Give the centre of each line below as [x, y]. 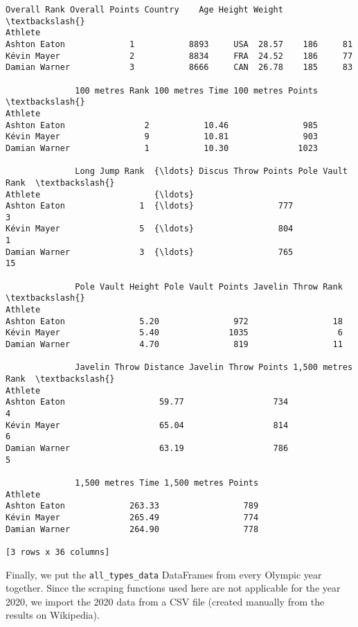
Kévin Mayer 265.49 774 [132, 517]
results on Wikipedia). [53, 615]
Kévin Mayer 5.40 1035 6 [174, 333]
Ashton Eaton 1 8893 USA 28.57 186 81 [179, 44]
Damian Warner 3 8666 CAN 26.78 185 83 [179, 68]
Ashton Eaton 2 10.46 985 [162, 125]
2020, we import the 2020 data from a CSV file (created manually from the [165, 601]
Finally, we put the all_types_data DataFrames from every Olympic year [164, 574]
